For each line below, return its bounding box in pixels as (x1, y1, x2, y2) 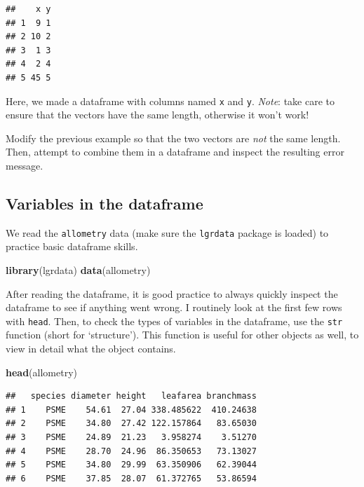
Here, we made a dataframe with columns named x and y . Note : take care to (6, 93, 335, 108)
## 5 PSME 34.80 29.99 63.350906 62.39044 (6, 460, 257, 470)
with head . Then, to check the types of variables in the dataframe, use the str (6, 313, 343, 328)
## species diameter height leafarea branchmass (6, 391, 257, 402)
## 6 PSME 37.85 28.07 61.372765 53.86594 (6, 473, 257, 483)
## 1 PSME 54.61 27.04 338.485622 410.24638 (6, 404, 257, 415)
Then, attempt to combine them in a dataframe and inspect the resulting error (6, 144, 344, 159)
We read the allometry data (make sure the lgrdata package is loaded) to (6, 225, 329, 240)
